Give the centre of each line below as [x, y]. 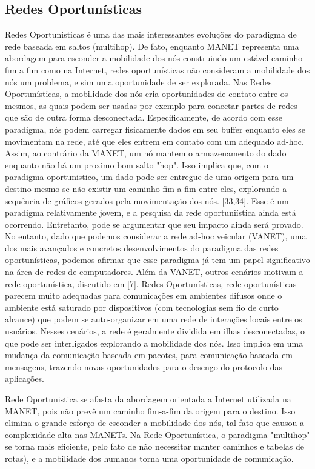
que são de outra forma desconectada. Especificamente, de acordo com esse [144, 117]
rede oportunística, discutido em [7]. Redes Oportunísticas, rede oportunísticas [151, 283]
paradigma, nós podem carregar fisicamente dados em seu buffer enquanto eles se [155, 129]
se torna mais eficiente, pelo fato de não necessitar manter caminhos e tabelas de [155, 446]
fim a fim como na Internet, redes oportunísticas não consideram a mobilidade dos [157, 69]
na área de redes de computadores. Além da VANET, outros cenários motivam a [154, 272]
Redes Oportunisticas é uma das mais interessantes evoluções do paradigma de [151, 34]
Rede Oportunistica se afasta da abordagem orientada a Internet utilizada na [148, 399]
